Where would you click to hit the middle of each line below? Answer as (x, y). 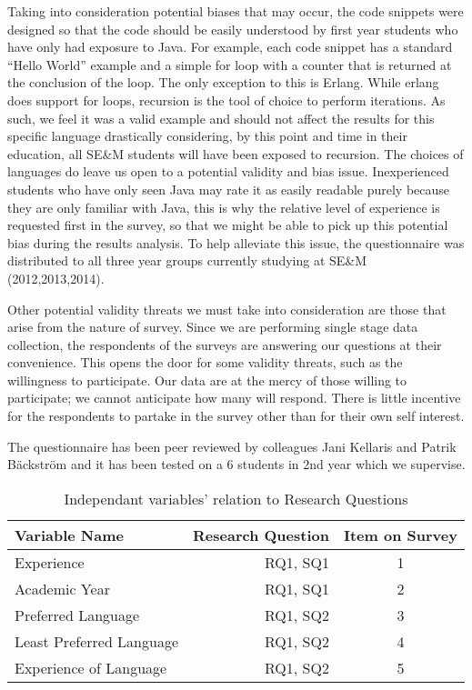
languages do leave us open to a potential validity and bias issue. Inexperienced (228, 171)
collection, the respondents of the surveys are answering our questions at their (225, 344)
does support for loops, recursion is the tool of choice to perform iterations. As (226, 100)
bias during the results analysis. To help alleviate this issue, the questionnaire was (236, 242)
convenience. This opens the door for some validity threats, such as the (205, 362)
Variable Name (69, 535)
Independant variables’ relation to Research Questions (236, 498)
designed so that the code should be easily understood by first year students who (233, 29)
